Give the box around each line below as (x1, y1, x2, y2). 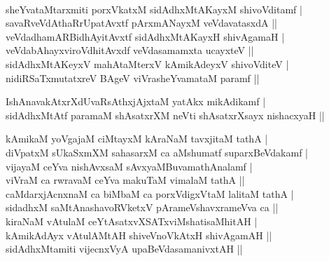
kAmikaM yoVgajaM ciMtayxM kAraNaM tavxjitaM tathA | (6, 131, 268, 146)
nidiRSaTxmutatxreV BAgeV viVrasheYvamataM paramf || (6, 70, 260, 85)
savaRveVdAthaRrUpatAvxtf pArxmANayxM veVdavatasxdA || (6, 15, 277, 30)
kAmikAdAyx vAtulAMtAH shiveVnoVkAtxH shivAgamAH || (6, 227, 272, 242)
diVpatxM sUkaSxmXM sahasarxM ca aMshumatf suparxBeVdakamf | (6, 145, 308, 159)
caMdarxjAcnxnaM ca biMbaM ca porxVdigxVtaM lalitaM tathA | (6, 186, 294, 201)
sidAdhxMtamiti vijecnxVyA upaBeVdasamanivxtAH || (6, 241, 243, 256)
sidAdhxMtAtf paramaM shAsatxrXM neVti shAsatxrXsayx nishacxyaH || (6, 107, 325, 122)
